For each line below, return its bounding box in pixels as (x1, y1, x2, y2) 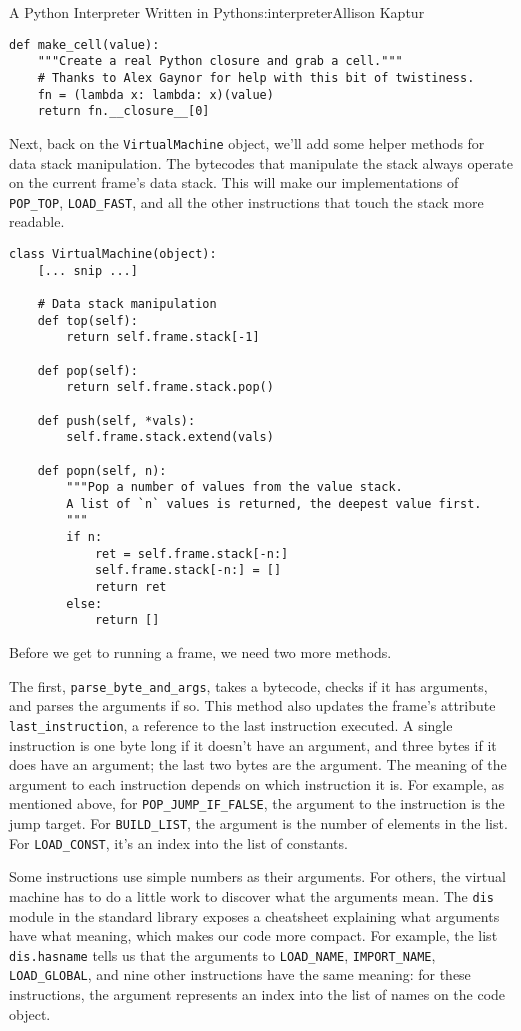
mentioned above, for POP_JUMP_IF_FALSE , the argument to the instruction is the (9, 793, 505, 814)
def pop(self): (37, 363, 138, 378)
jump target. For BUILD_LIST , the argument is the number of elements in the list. (9, 813, 508, 833)
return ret (94, 580, 167, 595)
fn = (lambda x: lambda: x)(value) (37, 87, 274, 102)
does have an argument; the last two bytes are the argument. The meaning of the (9, 754, 507, 775)
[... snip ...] (37, 263, 138, 278)
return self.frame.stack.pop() (66, 380, 274, 395)
